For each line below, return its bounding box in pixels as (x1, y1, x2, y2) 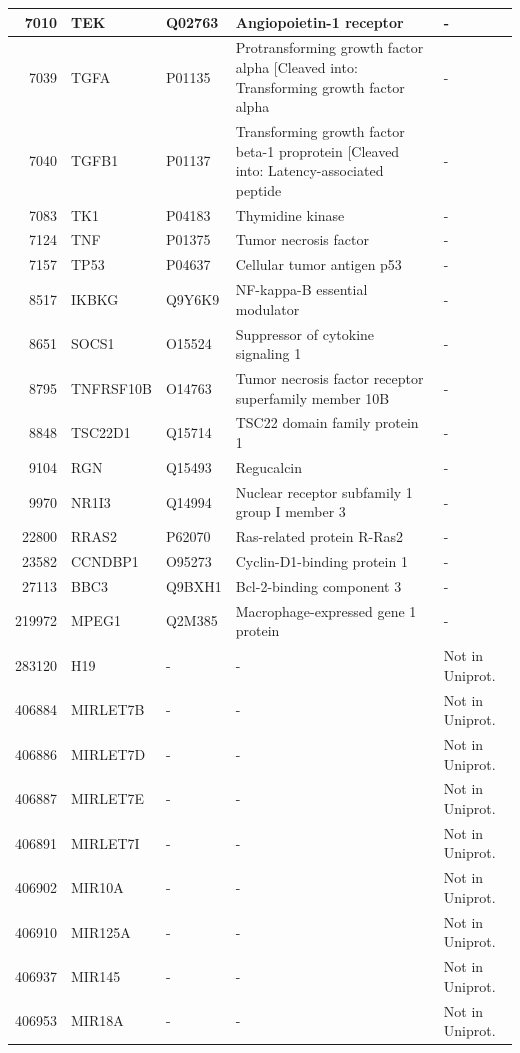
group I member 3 (235, 501, 346, 522)
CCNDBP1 (71, 551, 139, 571)
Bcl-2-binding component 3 (235, 575, 402, 596)
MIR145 (71, 965, 121, 986)
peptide (235, 179, 282, 200)
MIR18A (71, 1010, 124, 1031)
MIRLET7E (71, 788, 145, 809)
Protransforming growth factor (235, 37, 424, 58)
